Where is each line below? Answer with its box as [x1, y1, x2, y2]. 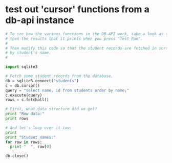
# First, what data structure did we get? [5, 106, 97, 112]
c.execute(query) [5, 92, 42, 98]
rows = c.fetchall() [5, 97, 50, 103]
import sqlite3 [5, 64, 38, 69]
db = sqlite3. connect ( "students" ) [5, 78, 79, 83]
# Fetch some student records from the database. [5, 74, 114, 79]
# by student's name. [5, 50, 52, 56]
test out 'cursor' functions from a [5, 4, 150, 15]
